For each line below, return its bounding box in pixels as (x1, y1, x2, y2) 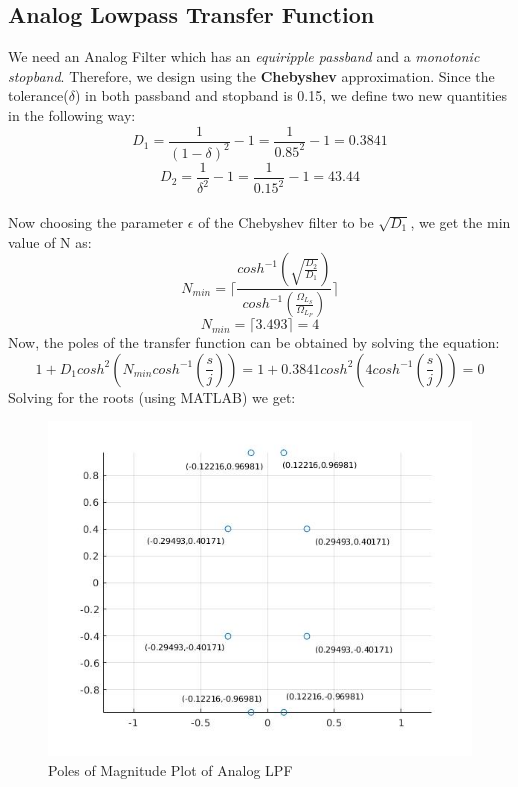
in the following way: (8, 104, 136, 125)
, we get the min (410, 211, 511, 232)
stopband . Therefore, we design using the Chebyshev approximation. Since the (8, 65, 495, 86)
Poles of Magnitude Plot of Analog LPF (48, 759, 293, 780)
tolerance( (8, 85, 69, 106)
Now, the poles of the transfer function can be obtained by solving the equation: (8, 332, 500, 353)
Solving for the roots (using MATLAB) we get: (8, 386, 296, 407)
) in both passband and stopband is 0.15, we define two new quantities (74, 85, 508, 106)
